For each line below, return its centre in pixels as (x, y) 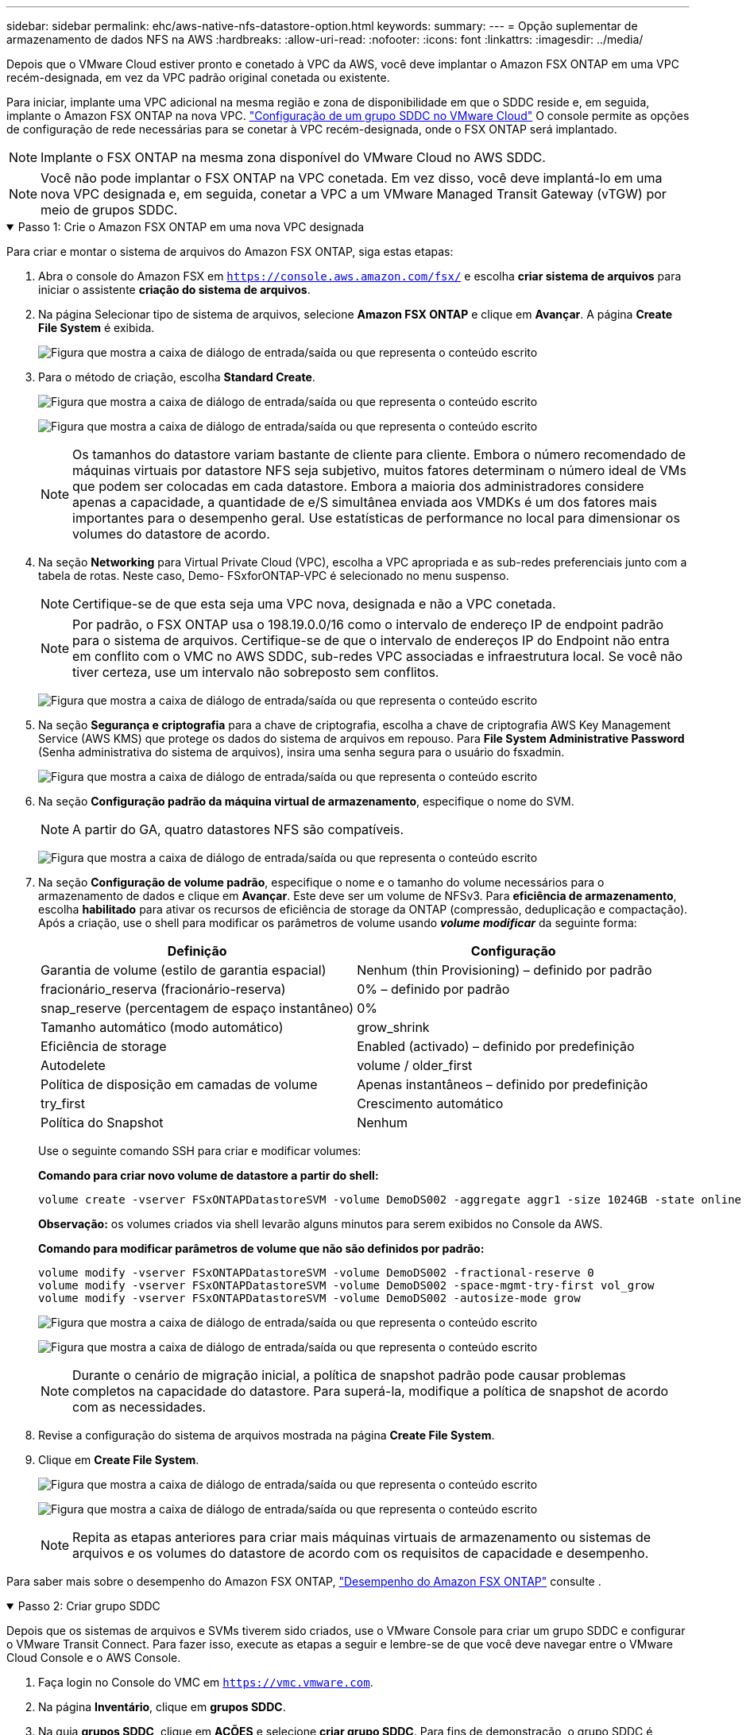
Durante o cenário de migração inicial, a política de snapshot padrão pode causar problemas (349, 1375)
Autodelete (73, 1065)
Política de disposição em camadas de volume (179, 1084)
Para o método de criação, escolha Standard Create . (177, 377)
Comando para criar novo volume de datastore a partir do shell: (209, 1175)
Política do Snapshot (102, 1123)
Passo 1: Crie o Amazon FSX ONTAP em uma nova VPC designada (191, 227)
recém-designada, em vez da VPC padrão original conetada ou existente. (198, 77)
